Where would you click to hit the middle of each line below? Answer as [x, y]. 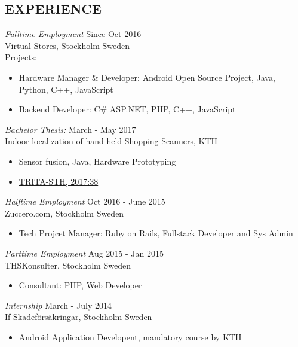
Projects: [21, 57]
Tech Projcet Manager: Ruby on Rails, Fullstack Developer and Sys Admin [156, 233]
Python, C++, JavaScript [66, 89]
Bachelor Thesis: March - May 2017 [70, 129]
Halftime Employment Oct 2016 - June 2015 [85, 201]
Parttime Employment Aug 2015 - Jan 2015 [84, 253]
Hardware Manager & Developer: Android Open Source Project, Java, [147, 77]
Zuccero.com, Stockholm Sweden [64, 213]
